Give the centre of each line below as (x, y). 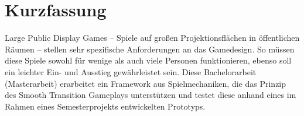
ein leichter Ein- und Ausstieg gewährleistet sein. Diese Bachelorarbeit (131, 71)
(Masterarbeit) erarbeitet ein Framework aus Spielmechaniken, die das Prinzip (146, 83)
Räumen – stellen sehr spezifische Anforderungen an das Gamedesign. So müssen (150, 49)
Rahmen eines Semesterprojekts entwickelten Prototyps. (105, 106)
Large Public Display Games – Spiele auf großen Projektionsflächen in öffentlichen (152, 38)
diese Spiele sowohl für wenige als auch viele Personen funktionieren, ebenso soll (148, 60)
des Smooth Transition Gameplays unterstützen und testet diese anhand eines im (151, 95)
